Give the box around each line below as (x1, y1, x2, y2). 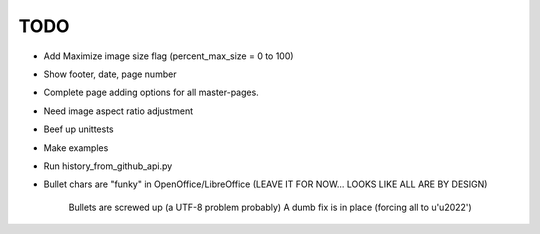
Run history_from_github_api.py (43, 160, 173, 172)
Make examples (43, 141, 109, 154)
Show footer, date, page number (43, 68, 177, 80)
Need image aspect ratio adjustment (43, 105, 194, 117)
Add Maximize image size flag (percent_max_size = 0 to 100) (43, 50, 294, 62)
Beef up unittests (43, 123, 114, 135)
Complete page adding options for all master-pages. (43, 86, 259, 99)
